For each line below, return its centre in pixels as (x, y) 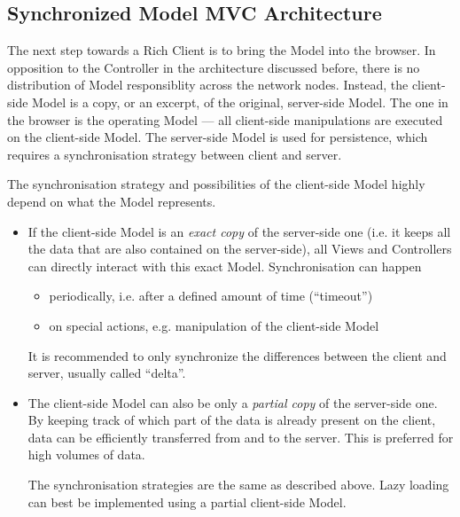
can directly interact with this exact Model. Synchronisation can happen (225, 266)
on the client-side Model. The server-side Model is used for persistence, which (218, 137)
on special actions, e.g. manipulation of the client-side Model (214, 325)
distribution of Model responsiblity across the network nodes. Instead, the (208, 85)
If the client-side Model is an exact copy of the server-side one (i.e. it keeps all (239, 231)
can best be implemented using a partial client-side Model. (187, 501)
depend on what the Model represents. (112, 201)
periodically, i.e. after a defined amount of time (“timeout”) (211, 296)
